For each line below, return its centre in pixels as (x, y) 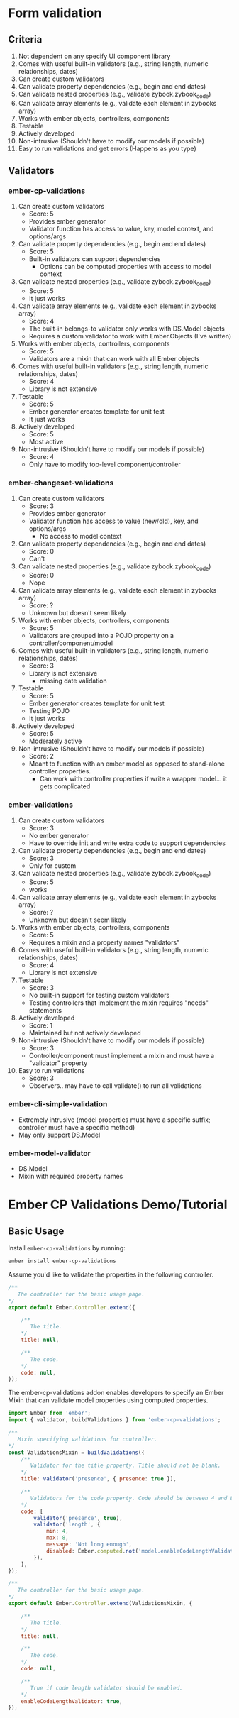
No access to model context (80, 536)
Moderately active (55, 741)
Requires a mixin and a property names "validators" (104, 942)
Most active (46, 442)
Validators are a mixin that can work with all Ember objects (115, 359)
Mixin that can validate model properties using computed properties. (108, 1400)
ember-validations (41, 805)
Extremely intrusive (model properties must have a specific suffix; (115, 1120)
